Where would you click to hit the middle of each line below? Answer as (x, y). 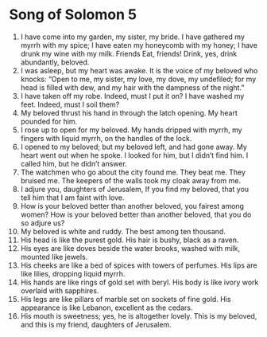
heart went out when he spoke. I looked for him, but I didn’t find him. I (134, 155)
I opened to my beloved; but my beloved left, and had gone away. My (133, 147)
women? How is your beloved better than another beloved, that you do (136, 214)
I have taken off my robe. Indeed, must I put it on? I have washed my (132, 96)
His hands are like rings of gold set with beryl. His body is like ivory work (139, 282)
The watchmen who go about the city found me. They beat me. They (133, 172)
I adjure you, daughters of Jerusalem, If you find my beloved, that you (135, 189)
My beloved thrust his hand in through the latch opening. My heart (129, 112)
